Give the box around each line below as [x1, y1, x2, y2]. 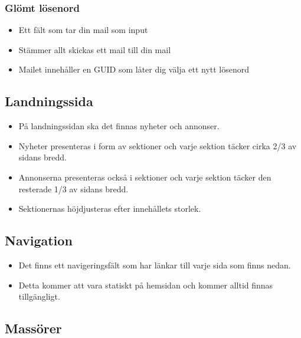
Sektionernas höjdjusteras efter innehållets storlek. [18, 202, 201, 215]
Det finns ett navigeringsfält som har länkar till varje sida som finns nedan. [18, 258, 291, 271]
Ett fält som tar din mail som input [18, 24, 148, 36]
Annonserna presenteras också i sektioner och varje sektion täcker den [18, 170, 271, 183]
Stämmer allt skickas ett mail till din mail [18, 43, 171, 55]
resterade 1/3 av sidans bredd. [18, 182, 129, 195]
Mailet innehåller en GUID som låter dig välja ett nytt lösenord [18, 63, 250, 76]
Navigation [5, 231, 73, 250]
